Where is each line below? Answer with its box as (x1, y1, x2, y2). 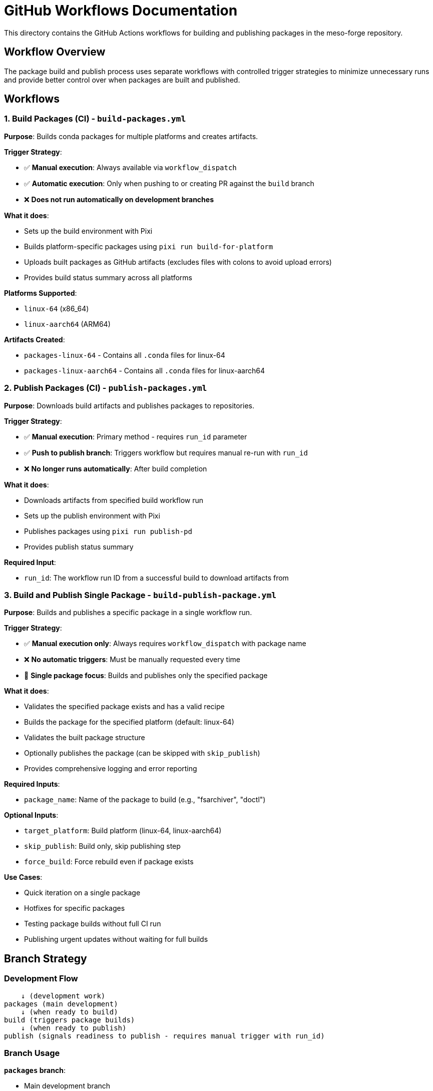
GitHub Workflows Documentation (4, 2, 238, 19)
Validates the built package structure (24, 733, 145, 742)
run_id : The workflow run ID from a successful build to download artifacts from (24, 573, 289, 582)
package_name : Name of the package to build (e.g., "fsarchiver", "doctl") (24, 795, 266, 804)
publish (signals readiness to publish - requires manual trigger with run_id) (4, 1031, 325, 1040)
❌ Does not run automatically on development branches (24, 195, 214, 204)
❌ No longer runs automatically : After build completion (24, 464, 207, 473)
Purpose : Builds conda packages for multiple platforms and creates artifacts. (4, 132, 258, 141)
